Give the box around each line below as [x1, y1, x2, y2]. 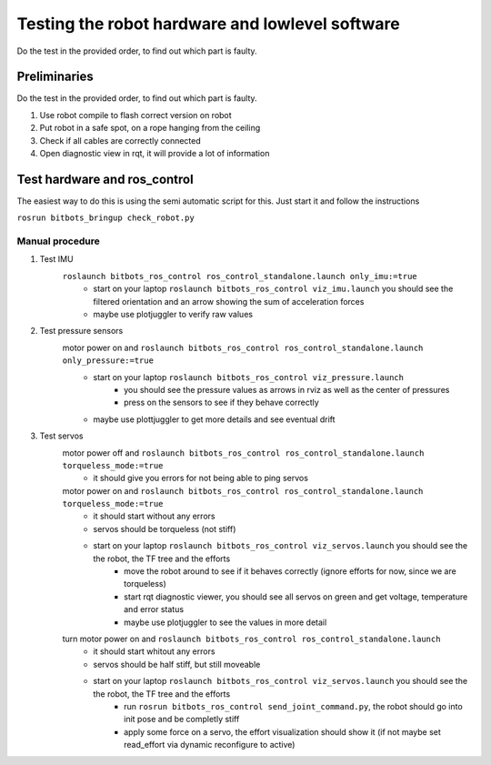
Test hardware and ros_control [16, 171, 195, 186]
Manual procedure [16, 235, 100, 247]
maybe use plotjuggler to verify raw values [93, 309, 254, 320]
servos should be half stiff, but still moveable [93, 659, 261, 669]
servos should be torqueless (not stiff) [93, 523, 236, 534]
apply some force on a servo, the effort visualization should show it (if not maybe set [124, 726, 441, 737]
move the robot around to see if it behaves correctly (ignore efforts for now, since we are [124, 566, 456, 577]
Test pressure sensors [39, 326, 124, 337]
